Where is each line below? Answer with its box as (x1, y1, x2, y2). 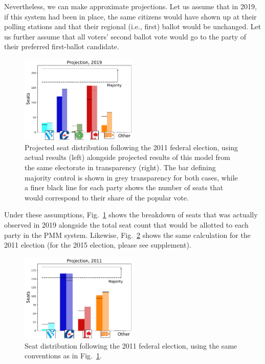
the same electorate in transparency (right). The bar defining (25, 161, 216, 172)
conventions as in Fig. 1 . (25, 350, 102, 361)
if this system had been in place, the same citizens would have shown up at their (4, 11, 257, 22)
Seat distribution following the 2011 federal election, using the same (25, 340, 237, 351)
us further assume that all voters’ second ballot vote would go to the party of (4, 31, 247, 42)
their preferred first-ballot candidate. (4, 41, 119, 52)
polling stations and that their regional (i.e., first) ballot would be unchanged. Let (4, 21, 261, 32)
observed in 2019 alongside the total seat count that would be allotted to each (4, 219, 249, 230)
